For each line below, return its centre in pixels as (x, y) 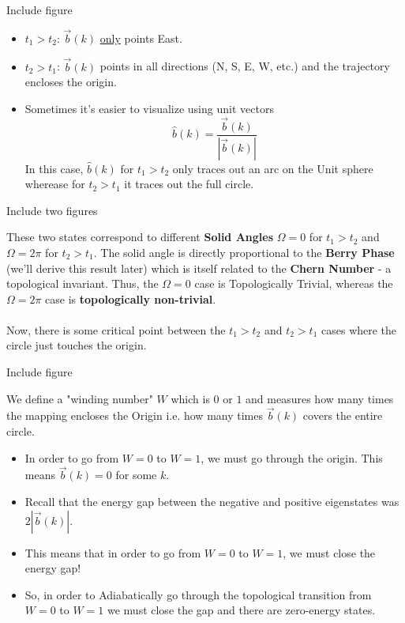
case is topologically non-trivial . (131, 298)
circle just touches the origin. (77, 345)
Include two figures (52, 210)
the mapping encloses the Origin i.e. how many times (135, 415)
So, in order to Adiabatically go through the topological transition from (198, 594)
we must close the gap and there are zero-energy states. (241, 610)
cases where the (359, 329)
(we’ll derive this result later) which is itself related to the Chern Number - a (199, 268)
